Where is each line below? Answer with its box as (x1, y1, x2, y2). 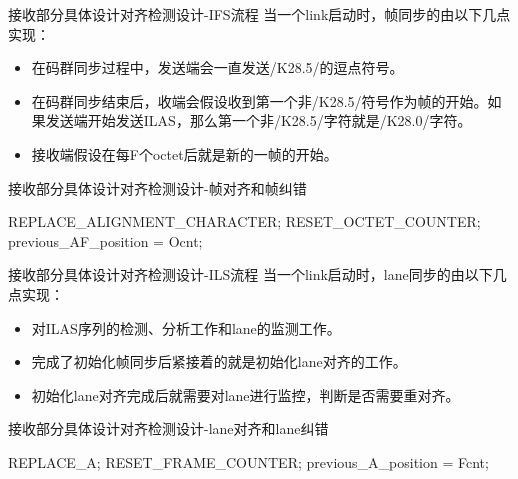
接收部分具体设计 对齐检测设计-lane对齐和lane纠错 (8, 418, 329, 439)
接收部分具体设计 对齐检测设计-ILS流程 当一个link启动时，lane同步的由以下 (8, 264, 493, 285)
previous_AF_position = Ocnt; (8, 230, 203, 251)
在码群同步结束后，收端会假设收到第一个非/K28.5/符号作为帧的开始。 (31, 90, 488, 111)
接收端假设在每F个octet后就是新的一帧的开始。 (31, 143, 338, 164)
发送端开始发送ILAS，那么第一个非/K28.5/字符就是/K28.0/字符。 (45, 110, 472, 131)
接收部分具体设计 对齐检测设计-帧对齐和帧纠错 (8, 177, 307, 198)
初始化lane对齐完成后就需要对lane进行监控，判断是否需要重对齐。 (31, 384, 460, 405)
